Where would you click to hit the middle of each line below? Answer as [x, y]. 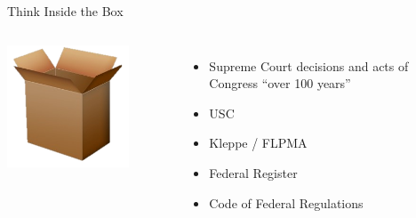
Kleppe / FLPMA [258, 143]
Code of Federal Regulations [286, 202]
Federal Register [253, 172]
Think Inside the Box [65, 11]
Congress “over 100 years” [280, 83]
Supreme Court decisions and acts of [309, 65]
